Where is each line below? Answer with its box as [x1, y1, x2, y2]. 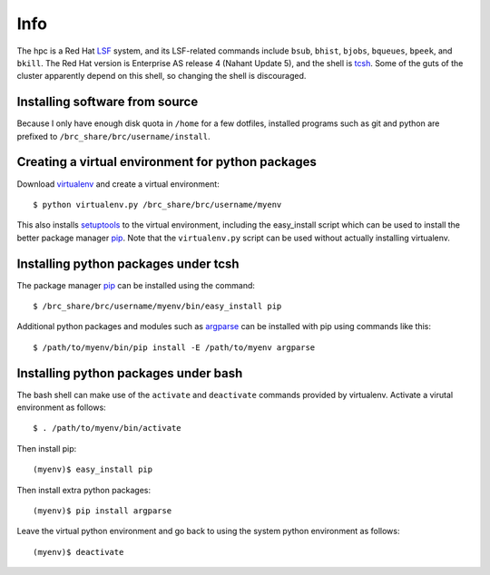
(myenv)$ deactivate [33, 547, 124, 557]
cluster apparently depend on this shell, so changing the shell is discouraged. [16, 71, 307, 82]
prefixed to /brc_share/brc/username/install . [16, 131, 211, 141]
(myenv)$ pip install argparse [33, 506, 172, 516]
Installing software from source [16, 94, 199, 110]
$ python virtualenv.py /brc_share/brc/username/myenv [33, 200, 282, 210]
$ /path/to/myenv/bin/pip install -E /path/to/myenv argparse [33, 342, 316, 353]
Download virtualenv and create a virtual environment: [16, 178, 220, 190]
